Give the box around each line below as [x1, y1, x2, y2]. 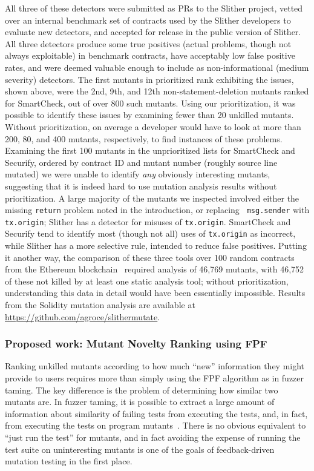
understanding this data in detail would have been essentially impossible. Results [5, 286, 306, 299]
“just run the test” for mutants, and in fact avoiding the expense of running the [5, 431, 301, 443]
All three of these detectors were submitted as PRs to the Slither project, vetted [5, 2, 303, 14]
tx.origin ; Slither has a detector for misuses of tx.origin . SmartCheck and [5, 215, 291, 228]
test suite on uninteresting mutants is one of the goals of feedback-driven [5, 443, 275, 455]
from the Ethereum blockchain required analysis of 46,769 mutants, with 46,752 [5, 263, 304, 275]
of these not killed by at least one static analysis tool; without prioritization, [5, 274, 289, 287]
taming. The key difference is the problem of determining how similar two [5, 383, 278, 396]
